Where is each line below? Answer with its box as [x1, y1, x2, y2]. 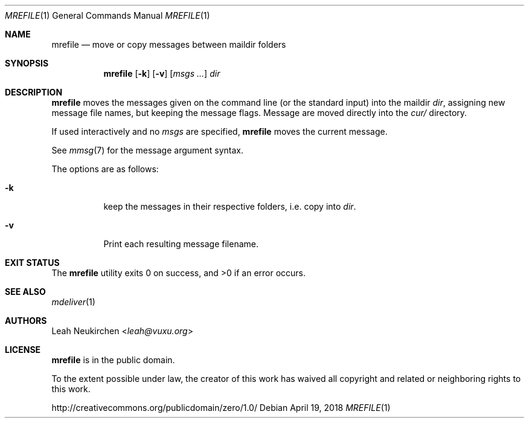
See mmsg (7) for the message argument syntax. [51, 145, 243, 155]
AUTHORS [5, 315, 47, 326]
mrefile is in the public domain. [51, 355, 175, 365]
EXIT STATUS [5, 257, 60, 268]
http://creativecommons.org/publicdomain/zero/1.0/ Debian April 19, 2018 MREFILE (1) [51, 402, 391, 413]
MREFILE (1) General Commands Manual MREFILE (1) [5, 10, 210, 21]
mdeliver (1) [51, 297, 95, 307]
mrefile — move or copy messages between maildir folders [51, 39, 286, 50]
